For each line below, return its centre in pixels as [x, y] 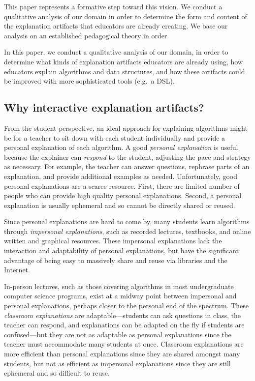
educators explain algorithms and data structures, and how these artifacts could [125, 71]
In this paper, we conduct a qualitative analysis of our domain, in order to [116, 52]
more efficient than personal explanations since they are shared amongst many [122, 354]
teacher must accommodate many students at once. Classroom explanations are [124, 344]
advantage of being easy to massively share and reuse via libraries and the [116, 260]
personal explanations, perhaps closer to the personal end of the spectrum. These [126, 306]
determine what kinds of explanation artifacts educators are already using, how [124, 61]
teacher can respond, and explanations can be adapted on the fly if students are [124, 325]
